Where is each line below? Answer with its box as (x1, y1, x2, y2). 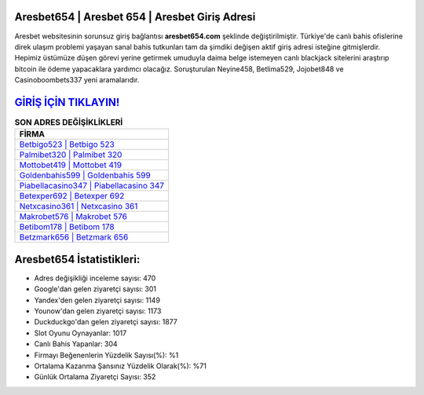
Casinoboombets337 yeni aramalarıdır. (14, 75, 140, 85)
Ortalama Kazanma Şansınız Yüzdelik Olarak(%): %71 (34, 361, 207, 371)
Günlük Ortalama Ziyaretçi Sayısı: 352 (34, 372, 156, 382)
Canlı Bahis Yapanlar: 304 (34, 339, 118, 349)
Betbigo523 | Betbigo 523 (19, 139, 115, 150)
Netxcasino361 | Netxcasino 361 (19, 201, 138, 212)
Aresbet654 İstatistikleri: (14, 252, 141, 266)
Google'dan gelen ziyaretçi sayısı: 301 (34, 284, 157, 294)
